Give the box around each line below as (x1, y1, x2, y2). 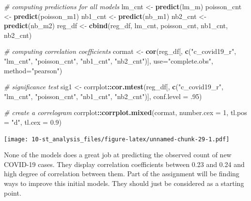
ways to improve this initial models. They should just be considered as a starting (4, 178, 244, 188)
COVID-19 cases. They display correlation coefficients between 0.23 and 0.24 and (4, 159, 245, 169)
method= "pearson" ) (4, 65, 63, 75)
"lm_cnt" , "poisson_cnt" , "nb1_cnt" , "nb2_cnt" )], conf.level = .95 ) (4, 91, 202, 101)
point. (4, 187, 21, 198)
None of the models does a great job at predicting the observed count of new (4, 150, 232, 160)
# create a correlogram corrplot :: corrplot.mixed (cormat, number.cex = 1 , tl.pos (4, 107, 247, 117)
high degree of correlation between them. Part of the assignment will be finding (4, 168, 239, 179)
